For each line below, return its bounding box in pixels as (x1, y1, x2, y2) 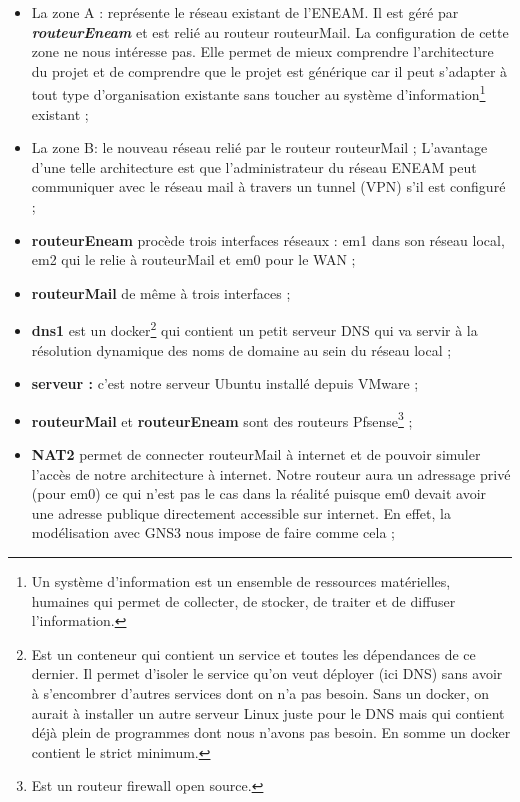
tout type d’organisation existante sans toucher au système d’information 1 (31, 81, 486, 105)
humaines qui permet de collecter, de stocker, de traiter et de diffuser (31, 590, 456, 611)
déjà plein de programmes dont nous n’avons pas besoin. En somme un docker (31, 722, 511, 743)
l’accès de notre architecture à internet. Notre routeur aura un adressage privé (31, 463, 511, 484)
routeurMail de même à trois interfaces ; (31, 282, 291, 303)
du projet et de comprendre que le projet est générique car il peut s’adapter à (31, 60, 508, 81)
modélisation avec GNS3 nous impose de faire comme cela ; (31, 522, 395, 543)
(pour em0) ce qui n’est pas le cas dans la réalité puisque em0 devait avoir (31, 483, 487, 504)
